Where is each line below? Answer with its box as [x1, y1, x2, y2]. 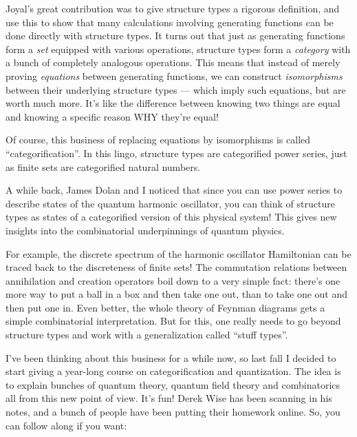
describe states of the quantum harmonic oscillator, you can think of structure [6, 196, 335, 210]
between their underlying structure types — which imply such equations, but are [6, 82, 346, 96]
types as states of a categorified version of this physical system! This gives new [6, 210, 337, 224]
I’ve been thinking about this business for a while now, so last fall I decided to [6, 350, 336, 365]
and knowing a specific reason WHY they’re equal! [6, 109, 219, 123]
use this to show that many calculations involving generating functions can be [6, 14, 334, 29]
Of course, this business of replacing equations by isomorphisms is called [6, 132, 311, 147]
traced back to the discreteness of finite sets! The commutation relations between [6, 260, 347, 274]
